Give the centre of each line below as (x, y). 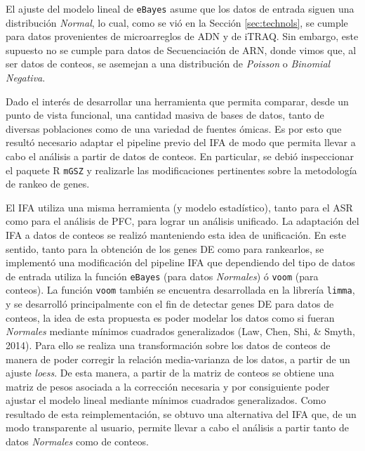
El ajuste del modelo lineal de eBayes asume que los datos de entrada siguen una (180, 8)
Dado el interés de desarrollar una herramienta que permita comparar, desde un (177, 101)
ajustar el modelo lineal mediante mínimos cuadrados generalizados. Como (166, 400)
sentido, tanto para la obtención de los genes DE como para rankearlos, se (165, 248)
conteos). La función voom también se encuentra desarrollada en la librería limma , (180, 290)
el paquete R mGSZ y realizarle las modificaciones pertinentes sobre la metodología (181, 170)
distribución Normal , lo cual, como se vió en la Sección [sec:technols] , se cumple (177, 22)
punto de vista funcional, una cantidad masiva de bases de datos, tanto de (165, 115)
